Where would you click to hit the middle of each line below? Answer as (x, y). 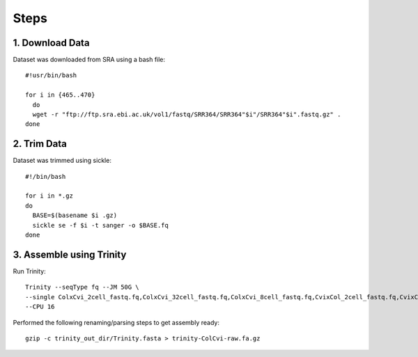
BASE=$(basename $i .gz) (75, 215)
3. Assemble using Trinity (70, 254)
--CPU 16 (40, 307)
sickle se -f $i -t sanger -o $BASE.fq (100, 225)
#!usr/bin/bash (51, 76)
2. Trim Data (40, 144)
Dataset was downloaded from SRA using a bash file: (89, 60)
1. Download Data (51, 43)
